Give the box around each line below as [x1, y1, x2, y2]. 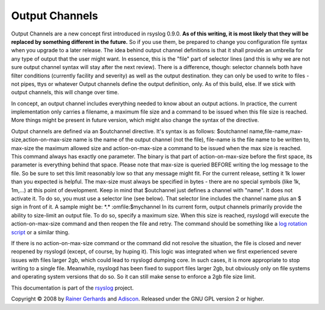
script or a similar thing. [11, 228, 70, 236]
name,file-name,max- [249, 127, 303, 135]
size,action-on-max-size [11, 136, 72, 144]
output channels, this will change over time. [11, 89, 119, 96]
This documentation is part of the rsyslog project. [11, 284, 134, 291]
